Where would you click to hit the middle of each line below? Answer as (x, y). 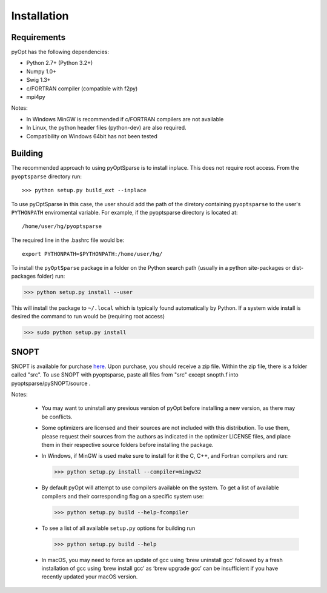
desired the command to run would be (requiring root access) (88, 317)
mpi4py (36, 97)
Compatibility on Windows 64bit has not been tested (92, 136)
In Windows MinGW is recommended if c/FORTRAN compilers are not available (125, 119)
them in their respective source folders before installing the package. (127, 444)
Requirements (38, 37)
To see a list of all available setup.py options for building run (118, 528)
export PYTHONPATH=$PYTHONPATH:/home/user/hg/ (92, 254)
